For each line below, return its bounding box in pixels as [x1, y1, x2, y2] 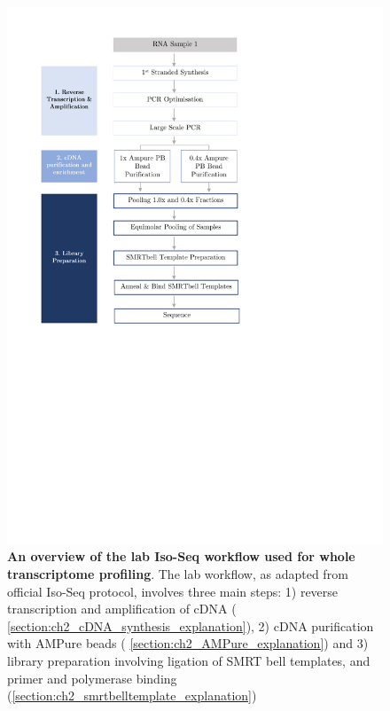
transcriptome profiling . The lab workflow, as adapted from [7, 564, 348, 582]
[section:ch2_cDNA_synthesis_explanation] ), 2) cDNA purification [7, 616, 374, 635]
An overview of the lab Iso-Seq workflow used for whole [7, 547, 355, 566]
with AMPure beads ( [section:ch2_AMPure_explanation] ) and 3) [7, 634, 369, 652]
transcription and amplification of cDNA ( [7, 599, 237, 618]
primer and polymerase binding [7, 668, 177, 687]
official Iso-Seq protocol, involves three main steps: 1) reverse [7, 582, 339, 600]
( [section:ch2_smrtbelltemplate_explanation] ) [7, 686, 257, 705]
